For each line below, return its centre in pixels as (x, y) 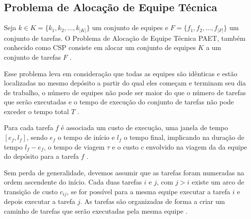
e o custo (125, 146)
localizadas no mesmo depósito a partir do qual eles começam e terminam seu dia (125, 83)
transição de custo (31, 192)
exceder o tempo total (36, 111)
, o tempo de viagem (74, 146)
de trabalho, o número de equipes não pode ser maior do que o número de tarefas (125, 92)
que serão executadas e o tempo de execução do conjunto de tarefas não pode (119, 102)
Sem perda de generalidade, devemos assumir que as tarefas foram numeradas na (124, 172)
